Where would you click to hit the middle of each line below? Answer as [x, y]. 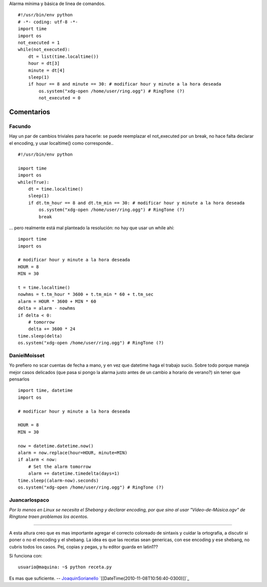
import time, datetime [45, 391]
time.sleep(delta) [40, 336]
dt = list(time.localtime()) [63, 56]
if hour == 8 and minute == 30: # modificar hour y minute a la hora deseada [125, 84]
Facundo [20, 126]
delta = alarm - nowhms [47, 308]
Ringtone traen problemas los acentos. [49, 517]
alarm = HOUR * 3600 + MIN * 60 [57, 301]
